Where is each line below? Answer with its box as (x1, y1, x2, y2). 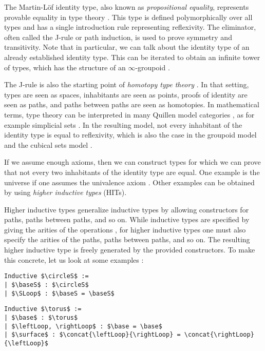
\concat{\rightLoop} (184, 331, 254, 339)
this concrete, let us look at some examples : (4, 254, 144, 265)
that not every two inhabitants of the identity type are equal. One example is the (4, 166, 260, 177)
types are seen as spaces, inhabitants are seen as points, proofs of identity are (4, 89, 248, 100)
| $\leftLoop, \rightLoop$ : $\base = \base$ (4, 322, 162, 330)
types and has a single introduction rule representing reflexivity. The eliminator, (4, 22, 256, 32)
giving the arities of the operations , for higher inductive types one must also (4, 224, 246, 235)
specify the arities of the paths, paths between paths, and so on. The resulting (4, 234, 250, 245)
